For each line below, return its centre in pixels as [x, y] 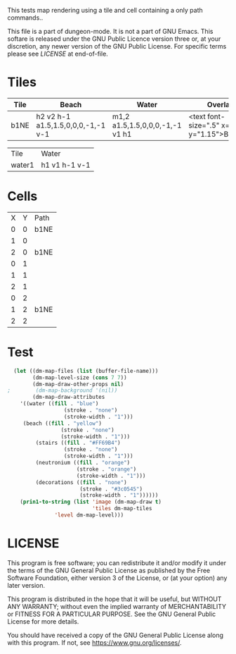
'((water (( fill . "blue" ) [59, 404]
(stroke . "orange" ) [106, 469]
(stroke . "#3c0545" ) [111, 489]
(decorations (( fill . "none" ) [81, 482]
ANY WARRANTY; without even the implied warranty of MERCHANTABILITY [117, 606]
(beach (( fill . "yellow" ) [62, 423]
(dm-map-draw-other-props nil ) [78, 384]
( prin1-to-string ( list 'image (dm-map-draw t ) [91, 502]
